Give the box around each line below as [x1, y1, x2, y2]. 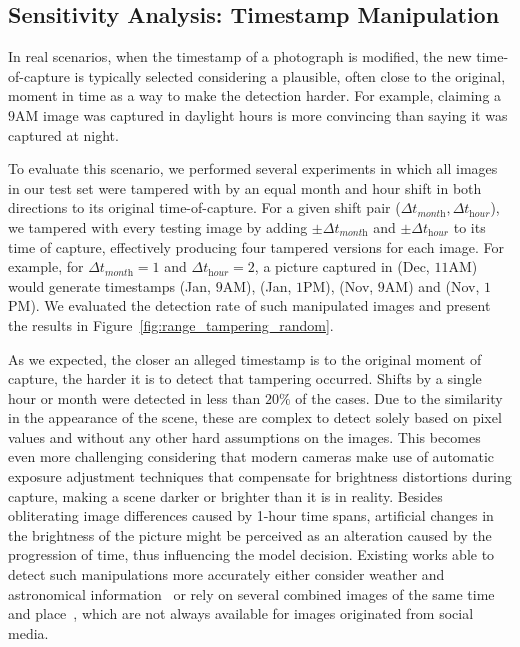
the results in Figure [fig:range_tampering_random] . [8, 314, 334, 335]
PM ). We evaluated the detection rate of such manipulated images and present [8, 295, 491, 316]
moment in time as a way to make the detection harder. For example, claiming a [8, 85, 502, 106]
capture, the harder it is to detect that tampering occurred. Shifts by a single [8, 368, 482, 389]
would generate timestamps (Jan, [8, 275, 211, 296]
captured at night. [8, 124, 119, 145]
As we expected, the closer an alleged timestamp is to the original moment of [8, 348, 482, 369]
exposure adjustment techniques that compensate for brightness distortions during [8, 466, 512, 487]
